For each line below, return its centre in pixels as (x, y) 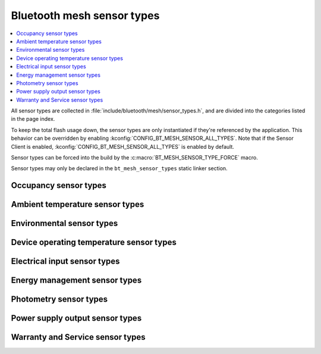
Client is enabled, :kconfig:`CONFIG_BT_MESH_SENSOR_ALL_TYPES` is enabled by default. (123, 146)
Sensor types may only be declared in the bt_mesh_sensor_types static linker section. (119, 168)
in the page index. (33, 119)
